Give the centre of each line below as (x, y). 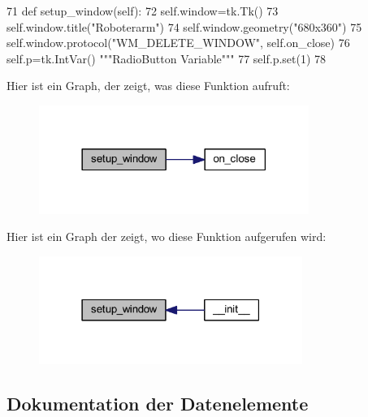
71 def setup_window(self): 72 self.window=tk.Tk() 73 (143, 11)
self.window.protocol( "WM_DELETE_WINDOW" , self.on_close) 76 (178, 43)
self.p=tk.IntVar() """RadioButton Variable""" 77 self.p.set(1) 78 (167, 58)
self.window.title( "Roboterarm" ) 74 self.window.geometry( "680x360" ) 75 (184, 26)
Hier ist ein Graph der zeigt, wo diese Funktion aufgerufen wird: (167, 236)
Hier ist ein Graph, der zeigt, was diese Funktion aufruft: (148, 86)
